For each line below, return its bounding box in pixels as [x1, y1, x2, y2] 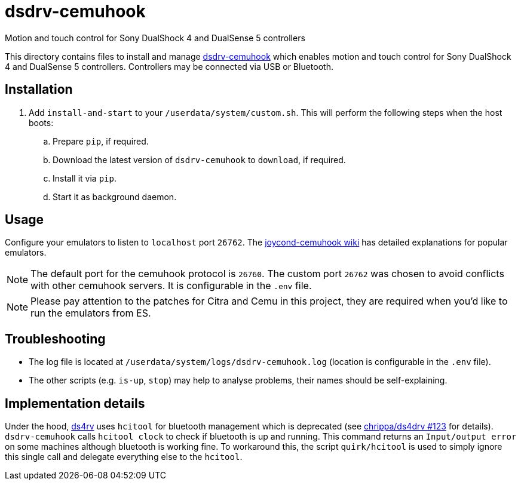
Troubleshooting [5, 331, 106, 346]
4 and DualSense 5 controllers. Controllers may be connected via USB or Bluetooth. [5, 61, 333, 72]
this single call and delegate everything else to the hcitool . [5, 452, 243, 462]
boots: [29, 117, 54, 128]
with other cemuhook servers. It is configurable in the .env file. [30, 280, 312, 292]
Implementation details [5, 395, 145, 411]
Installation [5, 82, 73, 97]
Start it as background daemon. [53, 191, 177, 202]
